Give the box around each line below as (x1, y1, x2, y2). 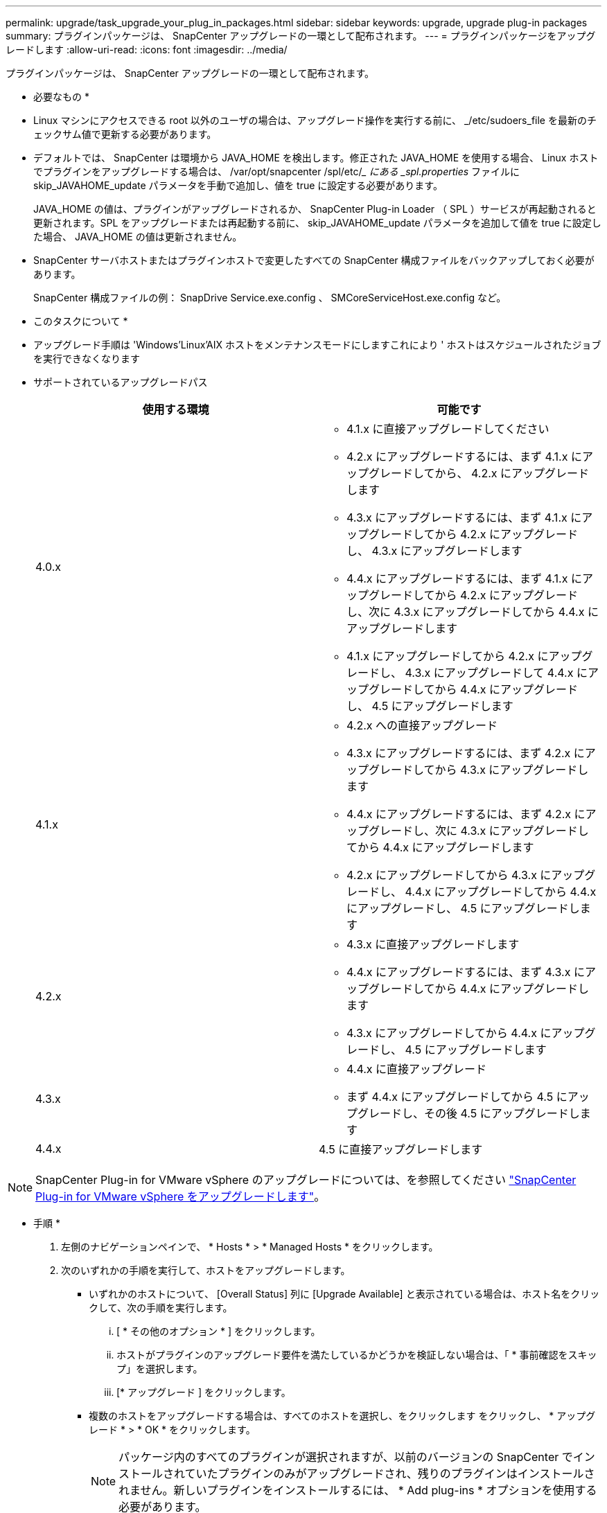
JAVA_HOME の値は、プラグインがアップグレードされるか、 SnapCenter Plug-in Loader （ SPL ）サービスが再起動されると (33, 203, 597, 215)
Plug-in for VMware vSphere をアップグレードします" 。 (35, 1189, 326, 1203)
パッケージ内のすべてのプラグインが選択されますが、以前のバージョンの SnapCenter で (118, 1450, 573, 1464)
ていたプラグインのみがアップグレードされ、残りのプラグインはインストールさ (184, 1467, 595, 1480)
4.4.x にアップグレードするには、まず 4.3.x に (346, 965, 585, 979)
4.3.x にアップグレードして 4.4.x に (405, 666, 588, 680)
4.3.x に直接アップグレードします (346, 937, 520, 951)
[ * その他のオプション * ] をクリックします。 (116, 1325, 321, 1337)
